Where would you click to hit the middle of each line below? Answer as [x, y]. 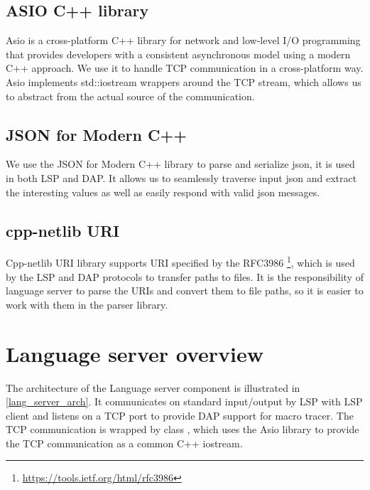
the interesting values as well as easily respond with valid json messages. [163, 192]
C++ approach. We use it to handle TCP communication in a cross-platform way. [185, 68]
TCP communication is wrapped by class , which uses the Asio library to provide [183, 429]
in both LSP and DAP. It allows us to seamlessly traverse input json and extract [181, 177]
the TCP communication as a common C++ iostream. [124, 443]
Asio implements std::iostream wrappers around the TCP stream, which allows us [184, 81]
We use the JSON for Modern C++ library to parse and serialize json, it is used [180, 164]
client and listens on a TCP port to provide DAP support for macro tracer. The [180, 415]
